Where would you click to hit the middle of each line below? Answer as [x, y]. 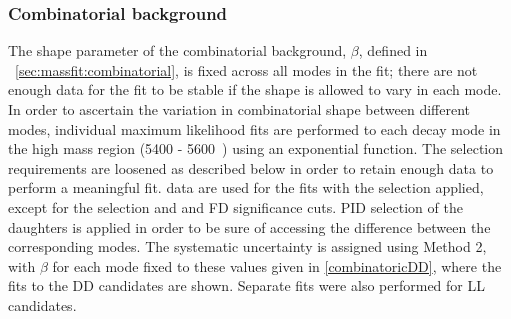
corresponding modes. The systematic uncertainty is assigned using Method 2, [247, 246]
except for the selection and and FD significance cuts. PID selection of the [235, 206]
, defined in [393, 50]
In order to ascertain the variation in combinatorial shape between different [239, 109]
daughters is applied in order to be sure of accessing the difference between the [249, 226]
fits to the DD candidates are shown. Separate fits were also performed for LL [246, 285]
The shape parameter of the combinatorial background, [177, 50]
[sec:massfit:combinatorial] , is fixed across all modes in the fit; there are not [246, 69]
